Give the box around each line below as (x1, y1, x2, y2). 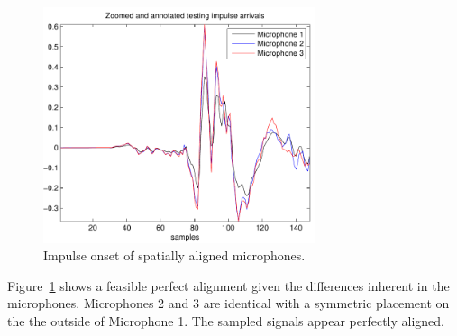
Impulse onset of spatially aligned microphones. (43, 246, 306, 265)
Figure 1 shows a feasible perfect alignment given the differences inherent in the (7, 276, 450, 295)
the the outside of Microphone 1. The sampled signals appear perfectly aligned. (7, 311, 444, 330)
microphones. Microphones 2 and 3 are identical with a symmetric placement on (7, 294, 450, 313)
